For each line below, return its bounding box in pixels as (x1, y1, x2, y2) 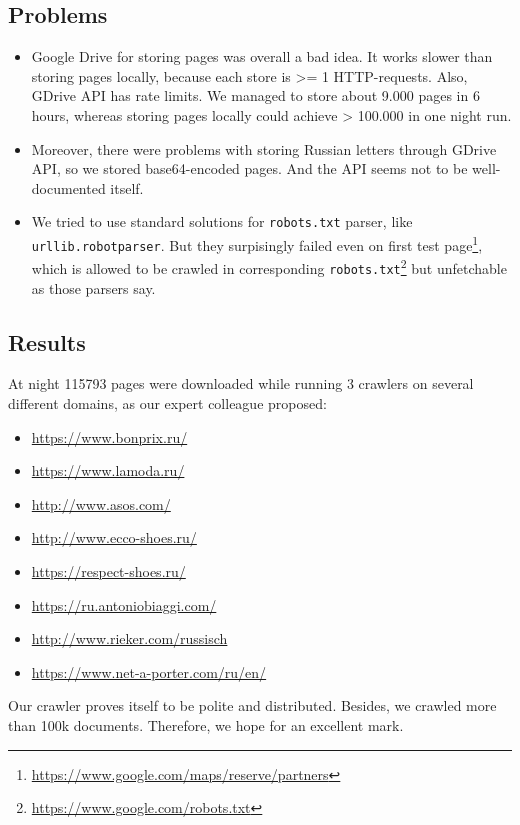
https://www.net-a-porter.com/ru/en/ (31, 661, 267, 682)
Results (8, 326, 86, 357)
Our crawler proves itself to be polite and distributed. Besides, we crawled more (8, 695, 497, 716)
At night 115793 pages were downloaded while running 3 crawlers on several (8, 373, 474, 394)
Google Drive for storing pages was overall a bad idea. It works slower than (31, 46, 493, 67)
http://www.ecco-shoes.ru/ (31, 527, 197, 548)
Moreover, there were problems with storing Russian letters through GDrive (31, 138, 497, 159)
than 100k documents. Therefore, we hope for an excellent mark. (8, 714, 404, 735)
